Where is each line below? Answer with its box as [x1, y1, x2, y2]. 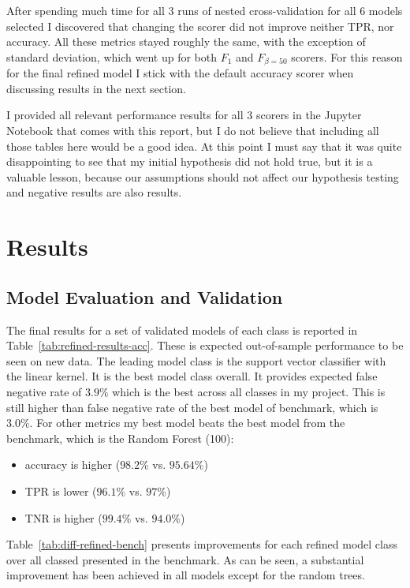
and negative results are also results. [6, 184, 182, 200]
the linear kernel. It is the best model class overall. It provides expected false [6, 368, 378, 384]
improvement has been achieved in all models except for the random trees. [6, 567, 365, 583]
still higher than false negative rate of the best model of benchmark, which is [6, 399, 378, 415]
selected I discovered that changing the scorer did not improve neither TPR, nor [6, 17, 394, 34]
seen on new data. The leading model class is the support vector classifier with [6, 352, 386, 369]
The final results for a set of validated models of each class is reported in [6, 321, 358, 338]
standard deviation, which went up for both [6, 48, 217, 65]
